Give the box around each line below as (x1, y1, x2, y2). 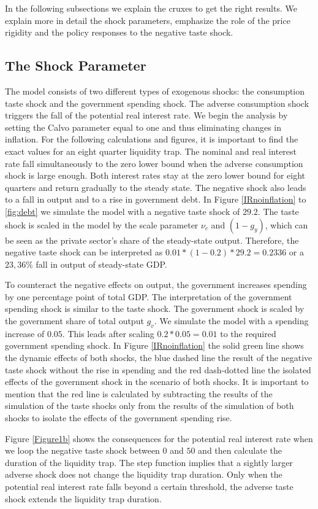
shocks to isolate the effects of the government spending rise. (5, 411, 232, 424)
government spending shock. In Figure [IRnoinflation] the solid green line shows (5, 339, 304, 352)
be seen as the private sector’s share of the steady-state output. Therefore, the (5, 233, 299, 246)
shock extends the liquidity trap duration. (5, 492, 162, 505)
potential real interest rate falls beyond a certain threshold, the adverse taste (5, 480, 293, 492)
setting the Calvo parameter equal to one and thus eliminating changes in (5, 120, 282, 133)
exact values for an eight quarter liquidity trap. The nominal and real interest (5, 144, 297, 157)
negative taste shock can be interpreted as (5, 246, 163, 258)
